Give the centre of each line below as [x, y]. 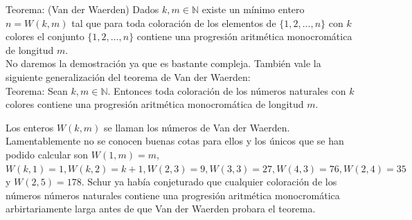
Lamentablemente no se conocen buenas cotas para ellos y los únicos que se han [175, 141]
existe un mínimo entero [253, 9]
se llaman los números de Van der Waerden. [197, 127]
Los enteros [30, 127]
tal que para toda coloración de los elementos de [174, 22]
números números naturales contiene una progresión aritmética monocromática [173, 195]
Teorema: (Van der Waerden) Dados [82, 9]
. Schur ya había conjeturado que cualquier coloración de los [209, 182]
